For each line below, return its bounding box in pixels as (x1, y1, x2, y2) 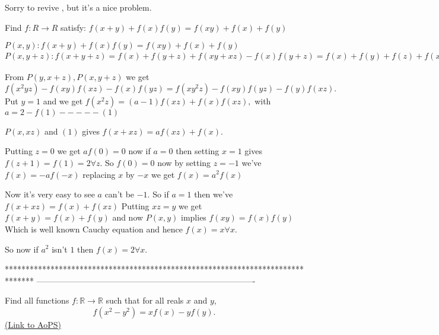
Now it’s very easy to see (5, 188, 95, 200)
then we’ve (194, 188, 233, 200)
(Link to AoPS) (5, 318, 61, 330)
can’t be (104, 188, 135, 200)
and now (112, 211, 144, 224)
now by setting (157, 156, 211, 168)
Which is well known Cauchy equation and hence (5, 222, 183, 235)
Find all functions (5, 294, 69, 307)
